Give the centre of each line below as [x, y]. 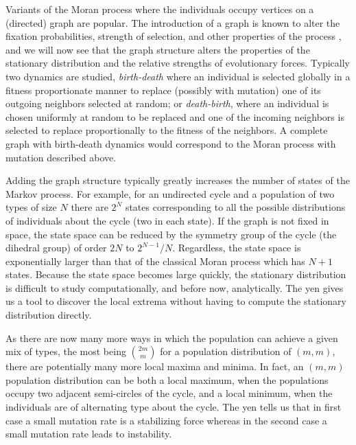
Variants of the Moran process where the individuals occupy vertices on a [160, 9]
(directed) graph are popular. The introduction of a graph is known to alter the [173, 22]
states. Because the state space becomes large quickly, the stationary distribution [176, 274]
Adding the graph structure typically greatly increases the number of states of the [178, 180]
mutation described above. [61, 157]
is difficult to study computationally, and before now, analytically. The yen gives [175, 287]
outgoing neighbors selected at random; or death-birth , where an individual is [167, 103]
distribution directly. [49, 315]
